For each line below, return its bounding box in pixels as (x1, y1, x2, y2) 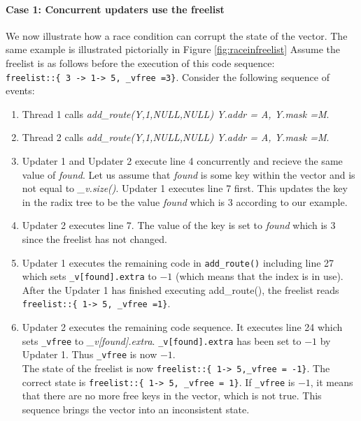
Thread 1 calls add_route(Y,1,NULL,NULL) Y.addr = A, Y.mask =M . (22, 106, 330, 121)
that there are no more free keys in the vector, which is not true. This (22, 388, 322, 403)
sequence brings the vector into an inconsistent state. (22, 401, 250, 416)
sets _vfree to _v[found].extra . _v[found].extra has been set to (22, 333, 302, 348)
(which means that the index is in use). (175, 269, 344, 283)
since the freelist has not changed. (22, 231, 167, 246)
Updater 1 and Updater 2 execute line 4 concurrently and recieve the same (22, 154, 343, 168)
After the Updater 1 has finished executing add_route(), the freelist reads (22, 282, 339, 297)
